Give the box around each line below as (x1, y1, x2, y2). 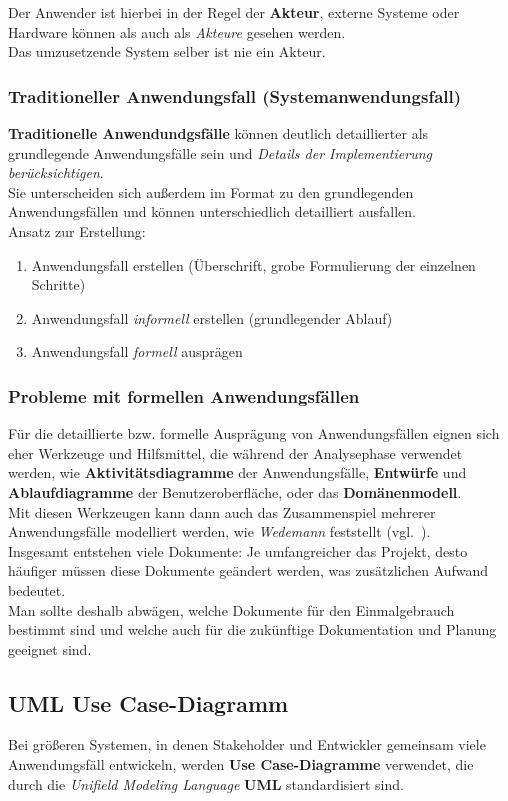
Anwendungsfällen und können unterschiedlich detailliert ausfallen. (8, 201, 416, 222)
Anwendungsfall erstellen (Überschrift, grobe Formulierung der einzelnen (31, 254, 476, 275)
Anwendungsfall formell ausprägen (31, 341, 243, 362)
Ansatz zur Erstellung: (8, 220, 146, 241)
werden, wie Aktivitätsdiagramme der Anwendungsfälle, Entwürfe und (8, 462, 467, 483)
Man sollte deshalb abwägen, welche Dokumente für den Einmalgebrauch (8, 599, 455, 620)
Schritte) (31, 274, 86, 295)
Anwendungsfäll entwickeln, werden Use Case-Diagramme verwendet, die (8, 754, 474, 775)
